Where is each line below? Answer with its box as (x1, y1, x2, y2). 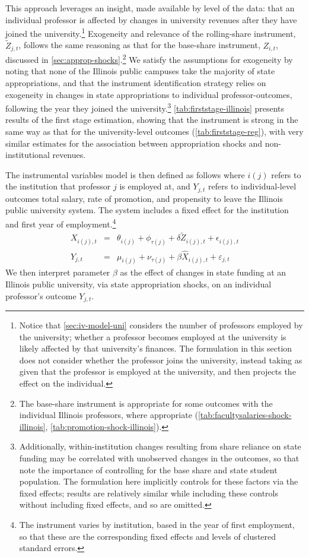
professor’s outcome (5, 289, 77, 302)
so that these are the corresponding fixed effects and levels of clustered (19, 530, 276, 542)
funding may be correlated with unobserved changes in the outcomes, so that (19, 452, 300, 464)
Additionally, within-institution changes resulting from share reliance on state (19, 440, 301, 452)
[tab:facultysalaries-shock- (197, 409, 292, 421)
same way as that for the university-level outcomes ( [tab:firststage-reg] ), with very (5, 125, 304, 137)
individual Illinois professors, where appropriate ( (19, 409, 198, 421)
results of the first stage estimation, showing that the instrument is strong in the (5, 113, 298, 126)
